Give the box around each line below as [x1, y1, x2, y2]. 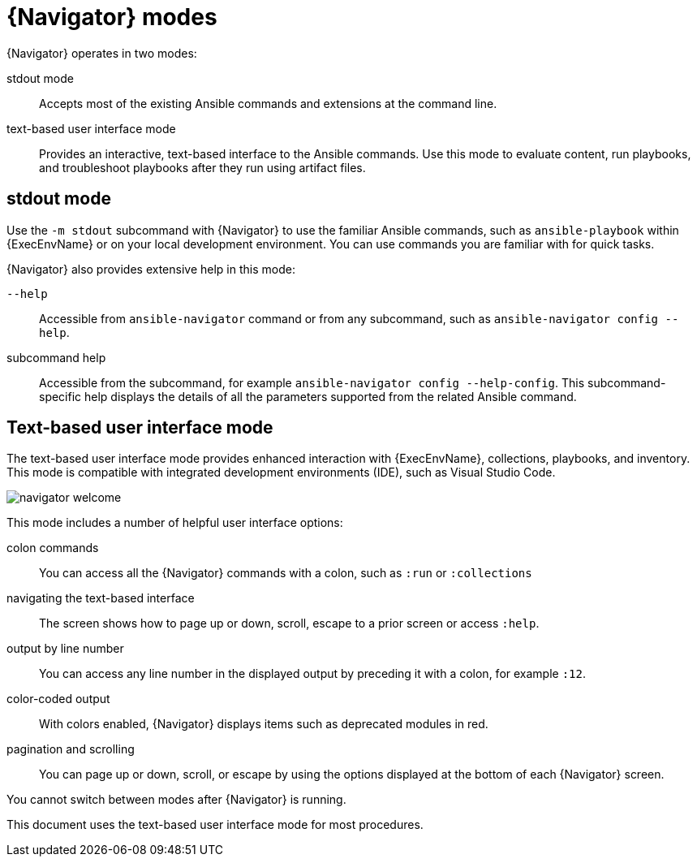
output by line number [6, 641, 124, 656]
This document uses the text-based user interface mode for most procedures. [6, 818, 424, 832]
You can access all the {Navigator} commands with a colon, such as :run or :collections [39, 566, 532, 580]
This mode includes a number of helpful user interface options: [6, 516, 343, 530]
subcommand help [6, 350, 106, 365]
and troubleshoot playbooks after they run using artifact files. [39, 160, 366, 175]
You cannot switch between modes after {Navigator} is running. [6, 792, 346, 807]
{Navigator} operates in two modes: [6, 45, 197, 60]
